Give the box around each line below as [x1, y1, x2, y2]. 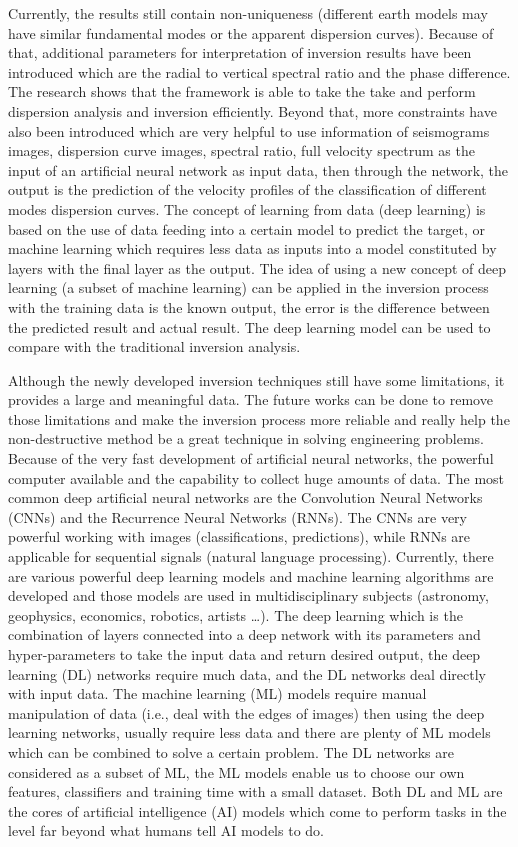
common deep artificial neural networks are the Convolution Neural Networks [8, 487, 483, 508]
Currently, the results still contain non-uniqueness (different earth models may [8, 3, 488, 23]
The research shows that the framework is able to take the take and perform [8, 81, 476, 102]
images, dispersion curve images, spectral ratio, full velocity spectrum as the [8, 140, 475, 161]
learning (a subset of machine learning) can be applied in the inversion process [8, 277, 489, 298]
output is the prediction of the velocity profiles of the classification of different [8, 179, 487, 200]
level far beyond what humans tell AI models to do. [8, 820, 324, 841]
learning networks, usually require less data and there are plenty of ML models [8, 722, 491, 743]
